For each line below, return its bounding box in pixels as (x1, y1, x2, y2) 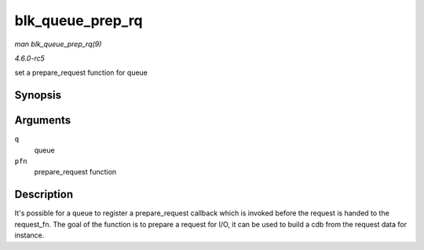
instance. (14, 230, 45, 240)
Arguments (14, 114, 71, 127)
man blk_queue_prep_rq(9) (14, 39, 102, 49)
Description (14, 188, 74, 201)
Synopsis (14, 89, 62, 102)
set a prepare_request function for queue (14, 68, 148, 78)
